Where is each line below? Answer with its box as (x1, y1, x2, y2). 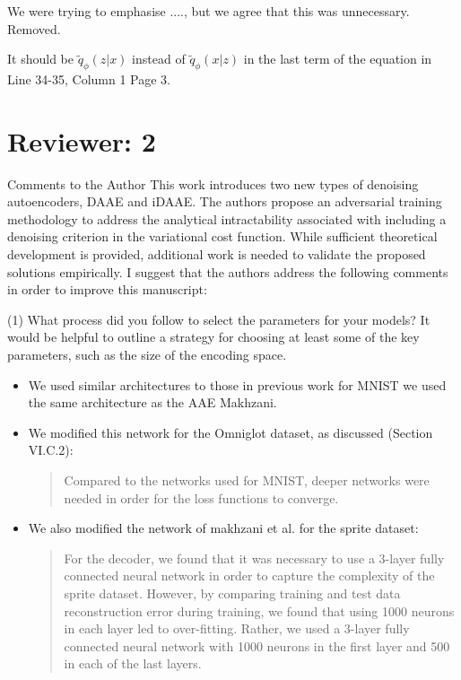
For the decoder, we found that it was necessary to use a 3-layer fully (64, 548, 445, 567)
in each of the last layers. (64, 654, 202, 673)
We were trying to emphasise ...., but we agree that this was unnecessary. (7, 2, 410, 20)
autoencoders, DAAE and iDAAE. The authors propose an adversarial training (7, 192, 442, 211)
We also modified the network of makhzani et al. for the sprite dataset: (28, 519, 419, 537)
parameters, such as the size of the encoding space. (7, 345, 287, 364)
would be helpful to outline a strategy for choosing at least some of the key (7, 327, 420, 346)
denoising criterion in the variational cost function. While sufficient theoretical (7, 227, 438, 246)
